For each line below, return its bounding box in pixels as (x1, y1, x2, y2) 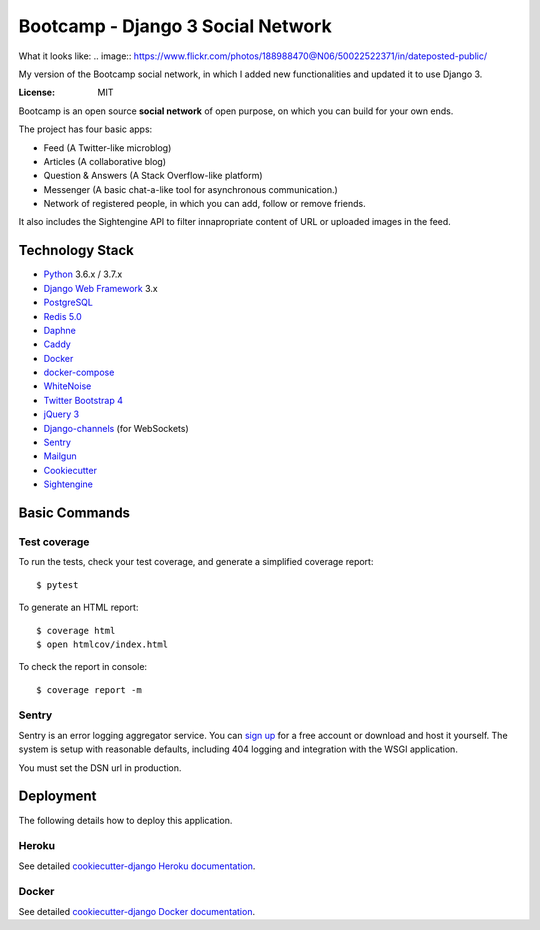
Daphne (43, 324, 77, 336)
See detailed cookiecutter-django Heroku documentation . (18, 860, 256, 872)
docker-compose (43, 366, 115, 379)
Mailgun (43, 450, 77, 462)
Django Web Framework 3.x (43, 282, 159, 294)
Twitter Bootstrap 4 (43, 394, 124, 406)
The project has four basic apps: (18, 123, 153, 135)
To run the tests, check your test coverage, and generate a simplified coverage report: (18, 556, 374, 568)
